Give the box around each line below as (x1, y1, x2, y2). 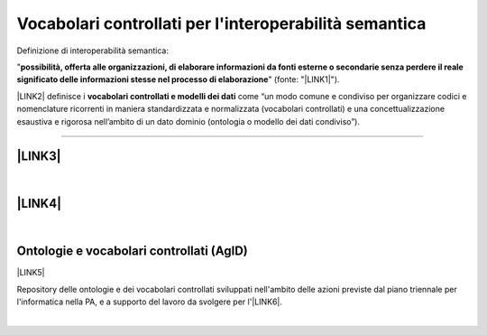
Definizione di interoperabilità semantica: (16, 45, 169, 56)
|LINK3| (16, 149, 62, 164)
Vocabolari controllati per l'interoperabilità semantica (16, 14, 427, 33)
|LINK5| (16, 267, 45, 278)
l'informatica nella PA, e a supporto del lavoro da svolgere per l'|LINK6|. (16, 296, 283, 307)
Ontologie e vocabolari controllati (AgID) (16, 244, 248, 259)
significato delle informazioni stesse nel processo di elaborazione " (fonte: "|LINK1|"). (16, 74, 340, 85)
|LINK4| (16, 196, 62, 211)
